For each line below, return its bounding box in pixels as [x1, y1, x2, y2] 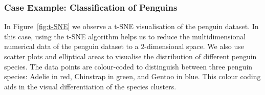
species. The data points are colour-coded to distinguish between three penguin [4, 61, 253, 72]
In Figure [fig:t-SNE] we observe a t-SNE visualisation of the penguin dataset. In [4, 21, 259, 32]
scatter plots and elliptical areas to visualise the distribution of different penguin [4, 51, 257, 61]
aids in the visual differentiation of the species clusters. [4, 81, 176, 91]
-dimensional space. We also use [144, 41, 245, 52]
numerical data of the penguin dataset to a [4, 41, 139, 52]
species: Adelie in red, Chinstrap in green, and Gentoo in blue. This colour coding [4, 71, 261, 82]
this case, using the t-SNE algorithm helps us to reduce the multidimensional [4, 31, 246, 41]
